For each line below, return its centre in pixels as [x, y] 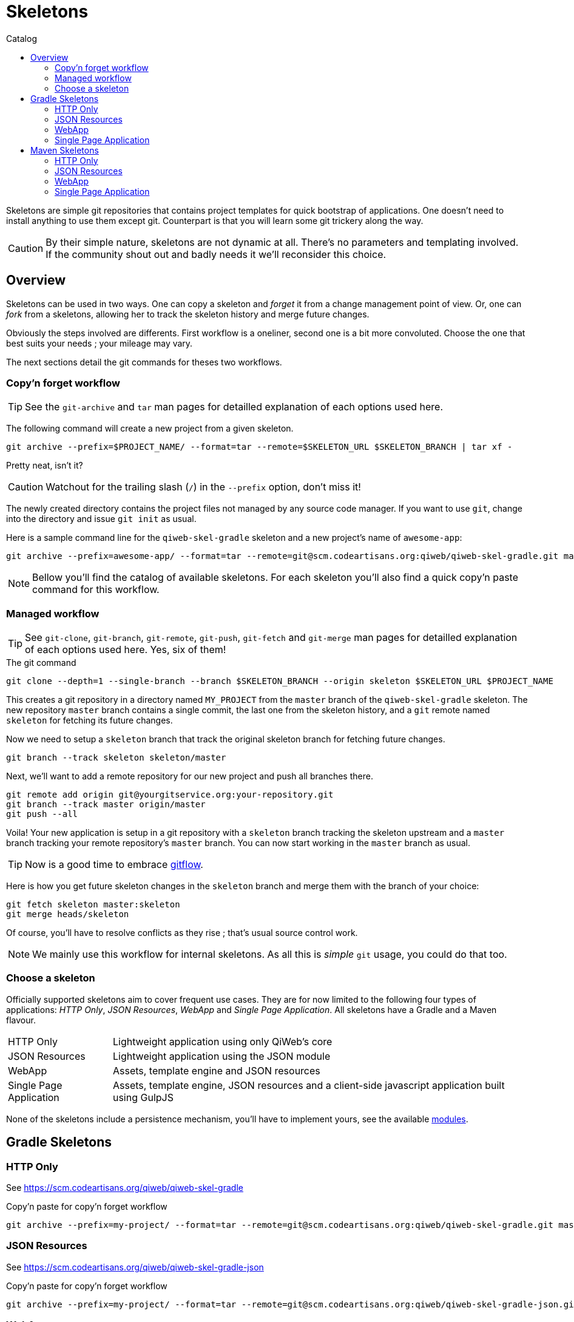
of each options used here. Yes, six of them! [126, 650]
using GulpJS [143, 1097]
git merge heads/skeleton [68, 914]
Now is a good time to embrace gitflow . [114, 865]
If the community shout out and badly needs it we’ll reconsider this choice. [216, 254]
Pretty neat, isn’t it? [45, 466]
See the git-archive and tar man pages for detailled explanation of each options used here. [234, 407]
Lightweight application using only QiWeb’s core [222, 1041]
